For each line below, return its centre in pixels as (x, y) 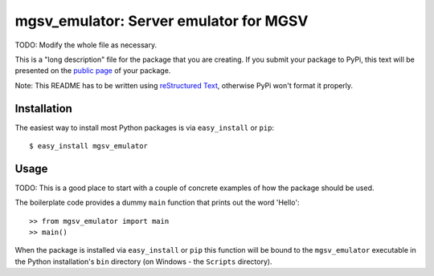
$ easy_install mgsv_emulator (89, 146)
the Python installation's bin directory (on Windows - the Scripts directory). (143, 262)
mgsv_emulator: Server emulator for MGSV (162, 21)
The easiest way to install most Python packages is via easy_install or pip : (145, 128)
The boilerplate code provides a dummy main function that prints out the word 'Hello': (157, 203)
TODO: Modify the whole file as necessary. (86, 45)
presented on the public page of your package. (93, 71)
